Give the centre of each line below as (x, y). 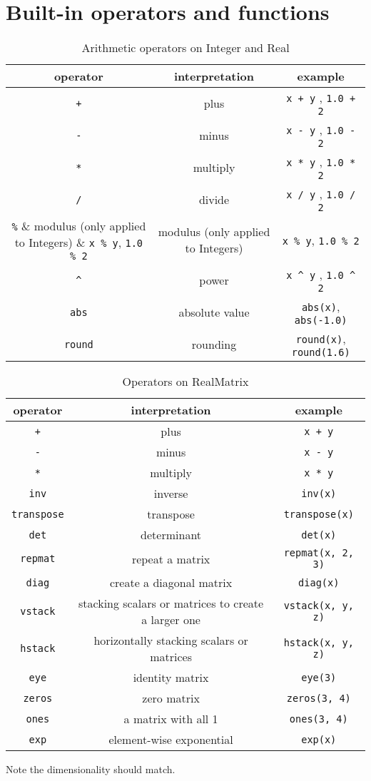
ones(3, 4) (319, 719)
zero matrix (171, 698)
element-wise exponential (171, 740)
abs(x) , (321, 307)
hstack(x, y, (319, 643)
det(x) (319, 535)
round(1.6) (321, 353)
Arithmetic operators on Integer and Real (185, 48)
